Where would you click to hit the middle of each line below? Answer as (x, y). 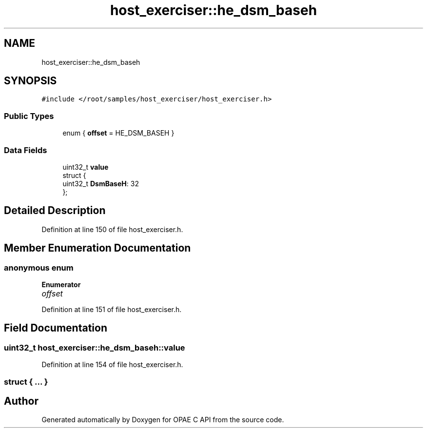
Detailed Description (55, 211)
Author (21, 401)
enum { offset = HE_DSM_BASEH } (118, 133)
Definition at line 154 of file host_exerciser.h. (112, 365)
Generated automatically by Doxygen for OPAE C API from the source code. (163, 420)
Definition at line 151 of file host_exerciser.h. (112, 309)
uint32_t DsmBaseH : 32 (101, 183)
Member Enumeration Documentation (97, 248)
